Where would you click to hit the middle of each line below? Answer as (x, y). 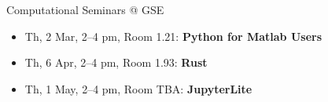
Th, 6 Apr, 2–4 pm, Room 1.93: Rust (116, 62)
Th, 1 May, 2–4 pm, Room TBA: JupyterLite (138, 88)
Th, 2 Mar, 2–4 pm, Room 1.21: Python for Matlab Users (173, 36)
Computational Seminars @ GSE (85, 9)
